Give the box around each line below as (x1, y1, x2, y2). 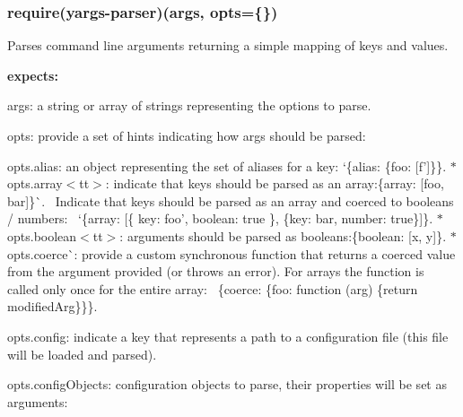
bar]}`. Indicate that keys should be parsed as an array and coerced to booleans (7, 191, 454, 210)
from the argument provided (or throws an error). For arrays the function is (7, 262, 424, 281)
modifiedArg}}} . (7, 297, 98, 316)
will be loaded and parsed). (7, 344, 157, 363)
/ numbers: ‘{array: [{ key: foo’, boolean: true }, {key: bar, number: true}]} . (7, 209, 433, 228)
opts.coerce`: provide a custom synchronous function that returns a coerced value (7, 244, 456, 263)
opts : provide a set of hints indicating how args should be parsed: (7, 126, 366, 144)
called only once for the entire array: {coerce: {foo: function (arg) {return (7, 279, 418, 298)
